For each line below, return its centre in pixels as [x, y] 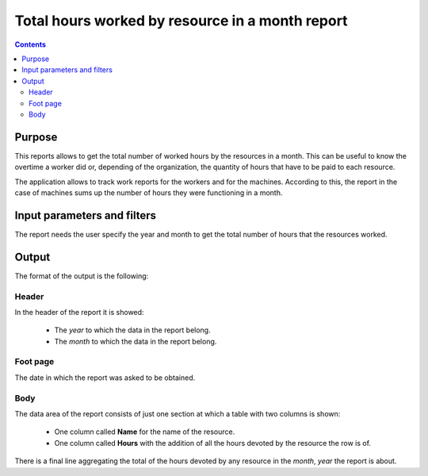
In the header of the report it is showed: [79, 312]
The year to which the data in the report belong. [132, 330]
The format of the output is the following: [82, 276]
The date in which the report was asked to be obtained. [105, 378]
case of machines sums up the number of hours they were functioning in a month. [149, 192]
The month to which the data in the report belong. [136, 341]
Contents [31, 44]
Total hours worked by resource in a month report [181, 21]
